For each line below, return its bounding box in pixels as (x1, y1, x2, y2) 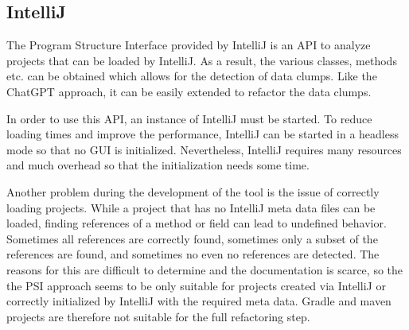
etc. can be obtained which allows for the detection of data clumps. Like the (6, 68, 377, 84)
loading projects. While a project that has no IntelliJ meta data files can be (6, 199, 376, 215)
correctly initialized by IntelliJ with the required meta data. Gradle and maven (6, 293, 391, 309)
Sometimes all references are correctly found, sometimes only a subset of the (6, 230, 378, 247)
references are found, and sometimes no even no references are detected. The (6, 246, 380, 262)
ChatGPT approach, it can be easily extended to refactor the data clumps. (6, 83, 372, 99)
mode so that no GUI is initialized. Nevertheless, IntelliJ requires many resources (6, 141, 402, 157)
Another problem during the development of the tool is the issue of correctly (6, 183, 380, 200)
